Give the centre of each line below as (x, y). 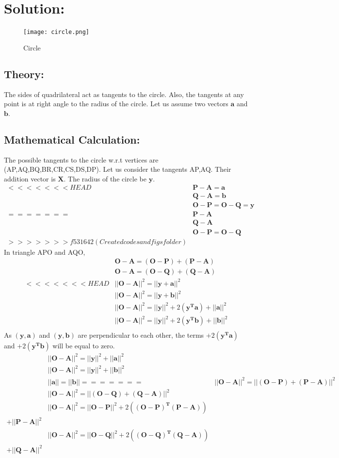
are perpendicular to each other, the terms (141, 335)
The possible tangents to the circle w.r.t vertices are (81, 159)
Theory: (24, 74)
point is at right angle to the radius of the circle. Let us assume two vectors (116, 104)
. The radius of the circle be (105, 178)
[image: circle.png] (56, 32)
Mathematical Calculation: (72, 139)
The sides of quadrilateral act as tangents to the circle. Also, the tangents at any (124, 94)
